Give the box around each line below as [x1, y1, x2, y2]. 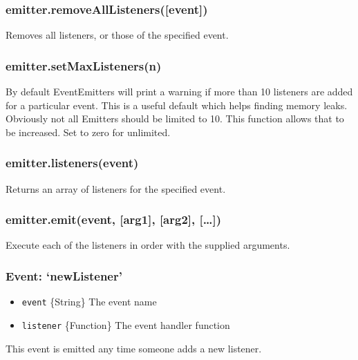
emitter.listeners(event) [6, 154, 139, 171]
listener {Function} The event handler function [21, 317, 230, 332]
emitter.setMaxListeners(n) [6, 57, 162, 74]
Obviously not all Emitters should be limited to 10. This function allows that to [6, 111, 344, 126]
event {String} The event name [21, 294, 157, 309]
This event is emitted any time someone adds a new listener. [6, 341, 262, 355]
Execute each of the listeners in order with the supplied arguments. [6, 238, 290, 252]
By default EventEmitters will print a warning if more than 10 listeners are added [6, 84, 353, 99]
